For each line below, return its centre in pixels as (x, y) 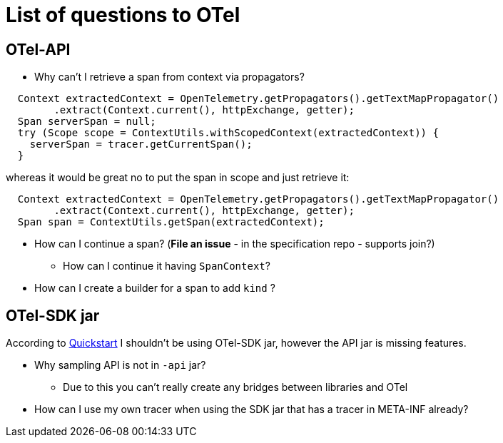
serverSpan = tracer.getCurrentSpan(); (141, 144)
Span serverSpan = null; (87, 122)
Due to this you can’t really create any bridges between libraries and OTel (235, 387)
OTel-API (38, 49)
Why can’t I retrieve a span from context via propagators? (169, 77)
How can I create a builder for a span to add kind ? (155, 288)
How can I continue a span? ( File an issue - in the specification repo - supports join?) (235, 244)
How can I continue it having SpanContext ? (167, 266)
